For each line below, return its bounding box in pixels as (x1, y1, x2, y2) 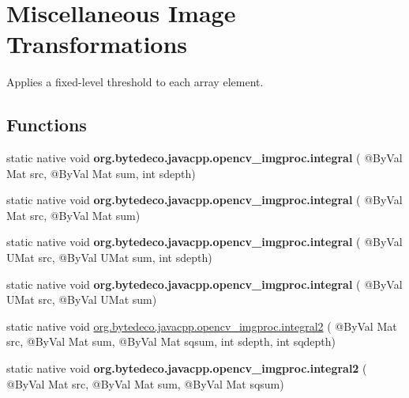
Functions (6, 112, 87, 137)
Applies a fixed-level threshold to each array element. (6, 74, 264, 90)
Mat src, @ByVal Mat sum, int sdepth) (6, 165, 196, 181)
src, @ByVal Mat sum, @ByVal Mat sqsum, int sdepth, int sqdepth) (6, 333, 336, 350)
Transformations (6, 28, 188, 60)
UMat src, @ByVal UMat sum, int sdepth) (6, 249, 212, 266)
